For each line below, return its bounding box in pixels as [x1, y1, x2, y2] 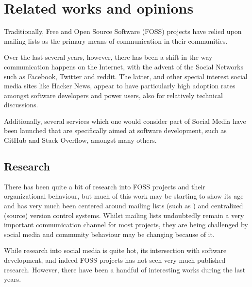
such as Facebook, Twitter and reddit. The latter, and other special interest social [4, 71, 248, 81]
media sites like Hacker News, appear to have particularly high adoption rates [4, 81, 235, 91]
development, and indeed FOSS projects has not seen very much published [4, 255, 226, 265]
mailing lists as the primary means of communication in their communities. [4, 35, 228, 46]
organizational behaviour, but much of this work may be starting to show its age [4, 191, 244, 201]
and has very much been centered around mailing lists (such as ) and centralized [4, 201, 243, 211]
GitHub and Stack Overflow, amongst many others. [4, 135, 157, 145]
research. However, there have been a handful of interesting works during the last [4, 264, 246, 274]
